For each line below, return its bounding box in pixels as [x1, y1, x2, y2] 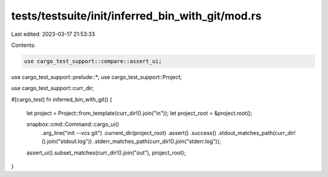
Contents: [11, 41, 36, 49]
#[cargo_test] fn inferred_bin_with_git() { [11, 95, 112, 103]
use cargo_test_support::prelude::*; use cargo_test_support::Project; [11, 73, 182, 80]
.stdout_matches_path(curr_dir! [217, 129, 296, 136]
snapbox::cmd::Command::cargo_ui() [26, 120, 120, 128]
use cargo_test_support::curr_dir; [11, 85, 94, 92]
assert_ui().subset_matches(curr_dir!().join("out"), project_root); [26, 149, 186, 156]
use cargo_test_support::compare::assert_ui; [24, 58, 162, 64]
